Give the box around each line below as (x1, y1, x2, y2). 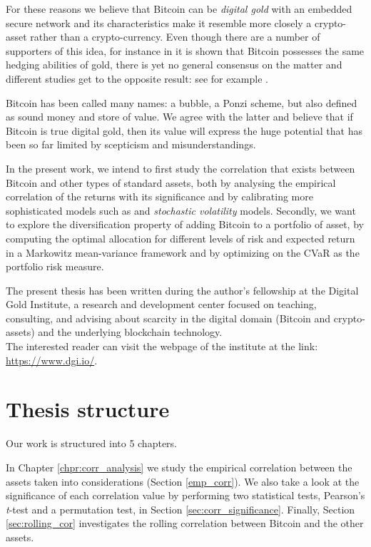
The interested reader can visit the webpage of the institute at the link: (6, 339, 318, 354)
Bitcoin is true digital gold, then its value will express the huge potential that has (6, 123, 362, 138)
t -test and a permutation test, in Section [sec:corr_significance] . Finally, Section (6, 501, 355, 516)
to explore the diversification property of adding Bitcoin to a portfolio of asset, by (6, 217, 364, 232)
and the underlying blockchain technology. (38, 324, 223, 339)
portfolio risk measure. (6, 259, 104, 274)
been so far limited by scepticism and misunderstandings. (6, 137, 256, 152)
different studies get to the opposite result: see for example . (6, 71, 268, 86)
